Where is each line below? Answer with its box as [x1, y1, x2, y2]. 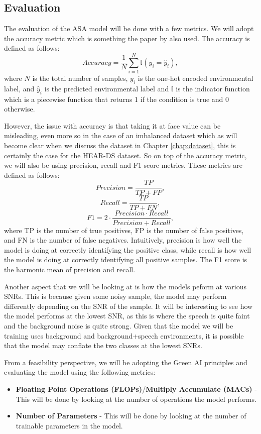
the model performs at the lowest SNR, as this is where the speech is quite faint [4, 310, 250, 321]
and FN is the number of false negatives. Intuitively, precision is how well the [4, 235, 242, 245]
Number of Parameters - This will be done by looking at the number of [16, 410, 246, 421]
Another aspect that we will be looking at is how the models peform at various [4, 281, 247, 291]
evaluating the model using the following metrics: [4, 367, 156, 377]
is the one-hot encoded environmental [138, 73, 253, 83]
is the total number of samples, [32, 73, 128, 83]
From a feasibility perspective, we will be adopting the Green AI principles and [4, 357, 247, 367]
